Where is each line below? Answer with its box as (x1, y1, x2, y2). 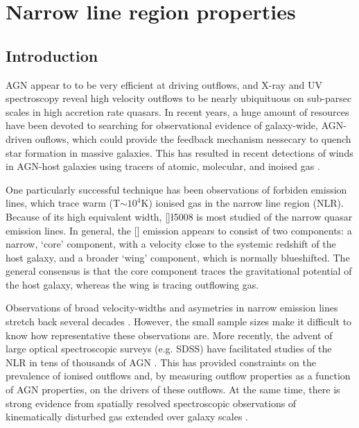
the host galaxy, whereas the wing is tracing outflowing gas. (6, 277, 259, 291)
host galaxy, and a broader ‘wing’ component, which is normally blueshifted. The (6, 250, 350, 264)
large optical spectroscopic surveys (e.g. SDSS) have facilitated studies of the (6, 341, 332, 356)
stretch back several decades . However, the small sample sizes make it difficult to (6, 314, 352, 329)
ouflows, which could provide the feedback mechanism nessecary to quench (35, 131, 351, 146)
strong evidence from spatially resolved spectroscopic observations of (6, 395, 297, 410)
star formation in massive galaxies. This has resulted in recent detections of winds (6, 145, 353, 160)
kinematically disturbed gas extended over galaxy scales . (6, 409, 248, 424)
